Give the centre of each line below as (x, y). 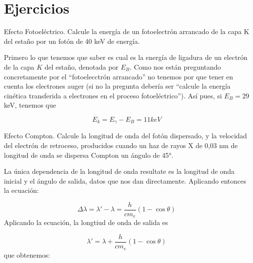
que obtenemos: (27, 254)
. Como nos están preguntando (175, 66)
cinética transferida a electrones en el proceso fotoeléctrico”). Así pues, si (113, 95)
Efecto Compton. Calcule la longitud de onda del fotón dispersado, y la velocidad (126, 136)
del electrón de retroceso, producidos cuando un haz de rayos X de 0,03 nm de (121, 145)
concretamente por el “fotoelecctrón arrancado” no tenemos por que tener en (119, 76)
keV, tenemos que (30, 105)
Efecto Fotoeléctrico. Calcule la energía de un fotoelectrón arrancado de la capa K (127, 31)
